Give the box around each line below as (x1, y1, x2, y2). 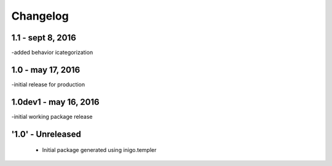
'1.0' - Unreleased (11, 129, 81, 139)
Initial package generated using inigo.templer (42, 146, 157, 154)
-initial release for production (11, 80, 85, 88)
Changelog (11, 9, 69, 23)
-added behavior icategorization (11, 49, 93, 56)
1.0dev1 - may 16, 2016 (11, 97, 100, 107)
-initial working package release (11, 113, 93, 120)
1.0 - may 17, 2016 (11, 64, 81, 75)
